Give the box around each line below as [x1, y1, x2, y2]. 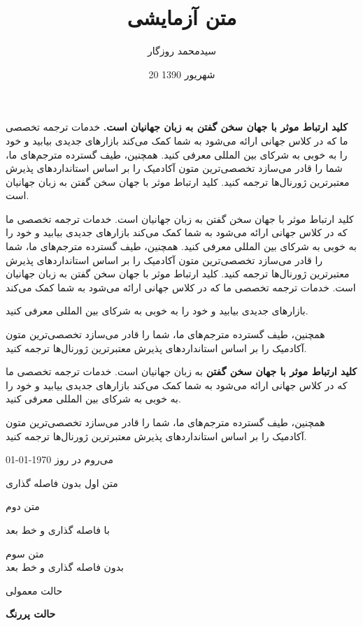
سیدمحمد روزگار [148, 43, 216, 58]
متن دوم [6, 499, 40, 514]
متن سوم [6, 546, 44, 560]
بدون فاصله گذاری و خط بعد [6, 560, 124, 574]
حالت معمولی [6, 583, 63, 597]
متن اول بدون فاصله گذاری [6, 475, 118, 490]
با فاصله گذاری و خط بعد [6, 522, 110, 537]
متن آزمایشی [127, 3, 237, 31]
